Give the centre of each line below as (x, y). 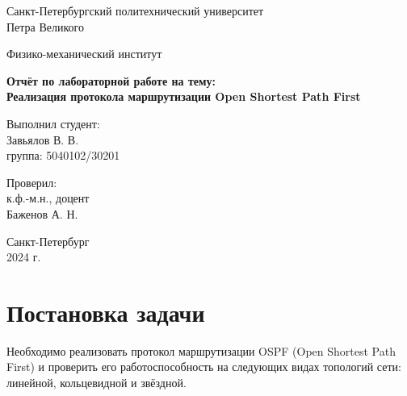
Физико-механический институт (84, 54)
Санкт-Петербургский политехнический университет (135, 10)
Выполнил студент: (53, 123)
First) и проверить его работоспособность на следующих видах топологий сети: (204, 367)
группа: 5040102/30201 (63, 155)
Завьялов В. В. (43, 139)
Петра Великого (46, 26)
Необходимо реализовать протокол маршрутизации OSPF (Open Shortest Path (201, 350)
